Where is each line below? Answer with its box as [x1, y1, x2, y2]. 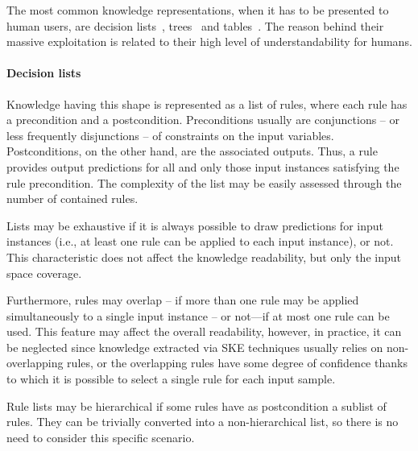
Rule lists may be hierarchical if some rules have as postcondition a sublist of [6, 397, 387, 414]
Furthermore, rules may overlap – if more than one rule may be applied [6, 292, 359, 308]
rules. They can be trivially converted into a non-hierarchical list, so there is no [6, 413, 399, 430]
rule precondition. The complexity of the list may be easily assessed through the [6, 174, 402, 191]
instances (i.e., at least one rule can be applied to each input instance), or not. [6, 233, 394, 250]
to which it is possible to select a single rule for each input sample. [6, 370, 336, 387]
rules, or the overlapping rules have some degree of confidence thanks [67, 354, 408, 371]
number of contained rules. [6, 190, 139, 207]
